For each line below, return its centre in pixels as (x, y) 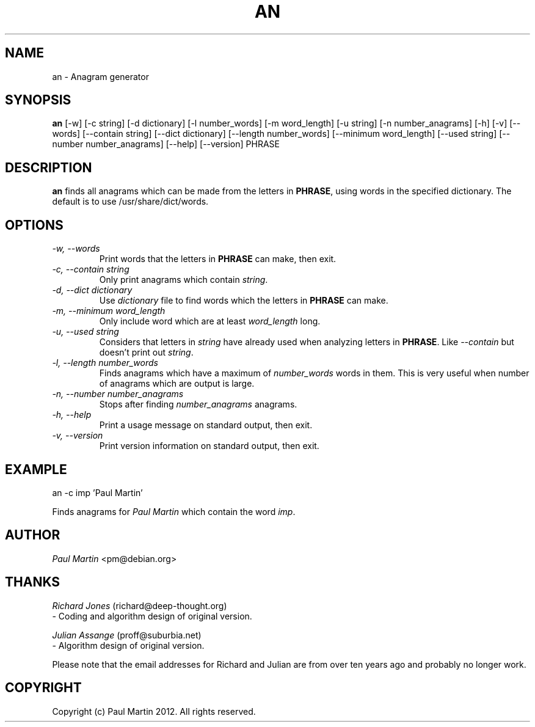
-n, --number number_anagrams (118, 394)
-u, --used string (86, 332)
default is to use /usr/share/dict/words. (130, 202)
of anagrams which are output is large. (177, 384)
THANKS (33, 582)
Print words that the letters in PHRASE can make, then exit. (218, 259)
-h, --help (72, 415)
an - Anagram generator (100, 76)
